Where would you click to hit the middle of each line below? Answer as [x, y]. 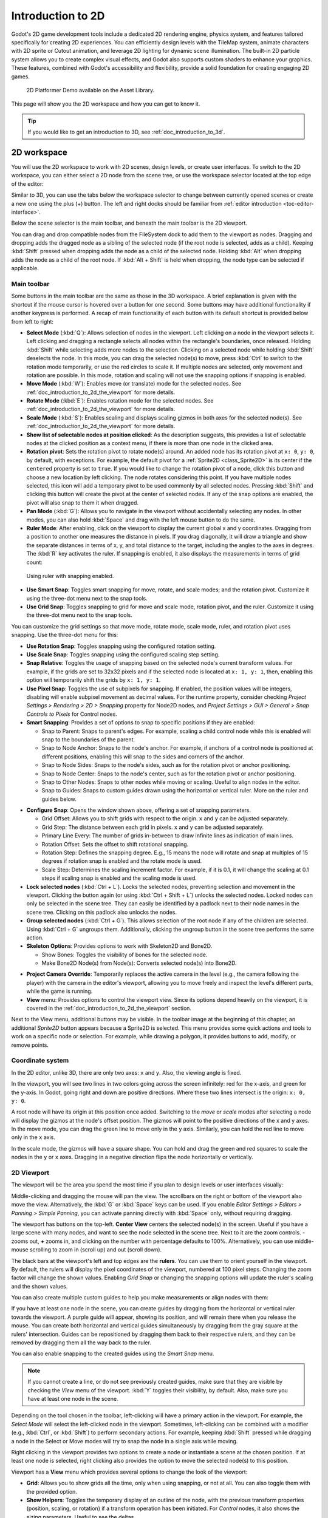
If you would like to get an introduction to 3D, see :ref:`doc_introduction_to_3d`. [126, 132]
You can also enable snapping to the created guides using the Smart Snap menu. [113, 1353]
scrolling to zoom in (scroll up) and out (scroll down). [96, 1250]
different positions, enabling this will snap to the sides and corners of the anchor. [143, 757]
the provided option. [52, 1491]
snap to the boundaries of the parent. [88, 739]
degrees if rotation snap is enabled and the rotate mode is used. [122, 861]
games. [21, 77]
